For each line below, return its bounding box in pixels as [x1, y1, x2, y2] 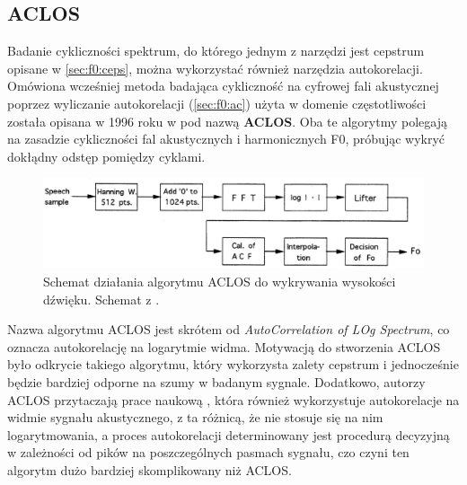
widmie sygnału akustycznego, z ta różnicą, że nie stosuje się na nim [7, 408, 383, 427]
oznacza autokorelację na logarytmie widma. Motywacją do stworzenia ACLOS [7, 337, 441, 356]
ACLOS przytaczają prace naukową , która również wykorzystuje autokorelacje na [7, 390, 460, 409]
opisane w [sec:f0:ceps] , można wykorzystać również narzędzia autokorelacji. [7, 58, 423, 77]
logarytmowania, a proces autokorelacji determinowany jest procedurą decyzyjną [7, 425, 450, 444]
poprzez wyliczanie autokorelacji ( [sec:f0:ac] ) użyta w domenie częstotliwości [7, 93, 427, 112]
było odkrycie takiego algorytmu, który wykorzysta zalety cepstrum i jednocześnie [7, 355, 459, 374]
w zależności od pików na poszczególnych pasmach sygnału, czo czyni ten [7, 443, 410, 462]
